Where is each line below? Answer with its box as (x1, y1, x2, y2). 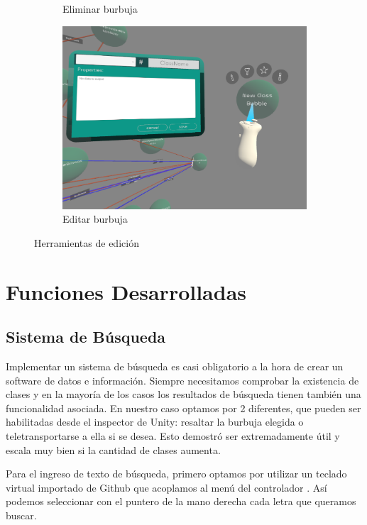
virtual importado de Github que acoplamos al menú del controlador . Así (6, 480, 327, 494)
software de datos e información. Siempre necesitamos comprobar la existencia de (6, 372, 359, 387)
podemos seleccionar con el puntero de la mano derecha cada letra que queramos (6, 494, 356, 509)
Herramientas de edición (34, 235, 139, 250)
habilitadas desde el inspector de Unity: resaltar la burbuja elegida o (6, 414, 304, 429)
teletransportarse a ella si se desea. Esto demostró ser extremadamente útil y (6, 429, 340, 443)
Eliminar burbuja (62, 1, 138, 16)
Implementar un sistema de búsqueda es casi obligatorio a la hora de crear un (6, 359, 344, 374)
